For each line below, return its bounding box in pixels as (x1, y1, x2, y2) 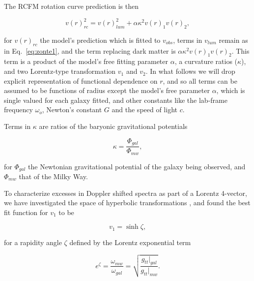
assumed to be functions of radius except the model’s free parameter (4, 85, 210, 95)
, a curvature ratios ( (174, 56, 238, 66)
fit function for (4, 207, 48, 217)
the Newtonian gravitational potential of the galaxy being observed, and (28, 161, 246, 171)
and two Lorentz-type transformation (4, 66, 116, 76)
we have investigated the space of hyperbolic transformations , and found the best (4, 197, 251, 208)
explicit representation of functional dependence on (4, 75, 158, 86)
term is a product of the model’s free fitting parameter (4, 56, 169, 66)
